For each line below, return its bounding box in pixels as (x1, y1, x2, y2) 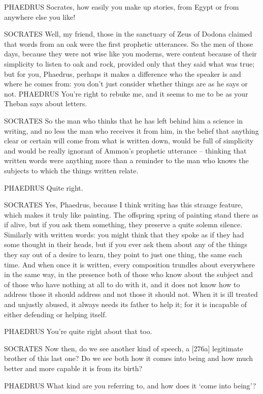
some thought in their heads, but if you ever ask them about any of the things (4, 239, 248, 250)
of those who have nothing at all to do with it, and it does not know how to (4, 279, 240, 289)
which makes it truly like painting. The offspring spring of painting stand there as (4, 209, 258, 220)
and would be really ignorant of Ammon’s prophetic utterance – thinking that (4, 145, 247, 156)
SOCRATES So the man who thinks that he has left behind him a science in (4, 115, 243, 126)
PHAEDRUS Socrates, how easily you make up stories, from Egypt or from (4, 2, 239, 12)
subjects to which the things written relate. (4, 165, 139, 175)
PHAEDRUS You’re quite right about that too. (4, 326, 152, 337)
